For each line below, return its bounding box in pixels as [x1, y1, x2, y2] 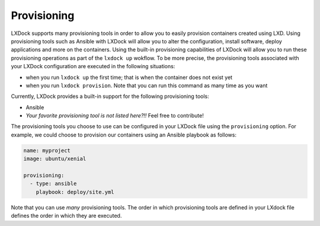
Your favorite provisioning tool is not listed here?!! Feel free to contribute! [25, 112, 204, 119]
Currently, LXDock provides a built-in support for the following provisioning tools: [11, 93, 210, 100]
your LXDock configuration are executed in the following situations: [11, 63, 175, 70]
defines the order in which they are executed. [11, 212, 122, 219]
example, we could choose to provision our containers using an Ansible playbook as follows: [11, 131, 237, 138]
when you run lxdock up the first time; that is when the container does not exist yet [25, 74, 233, 81]
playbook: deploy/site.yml [36, 189, 115, 195]
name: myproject [23, 147, 71, 154]
